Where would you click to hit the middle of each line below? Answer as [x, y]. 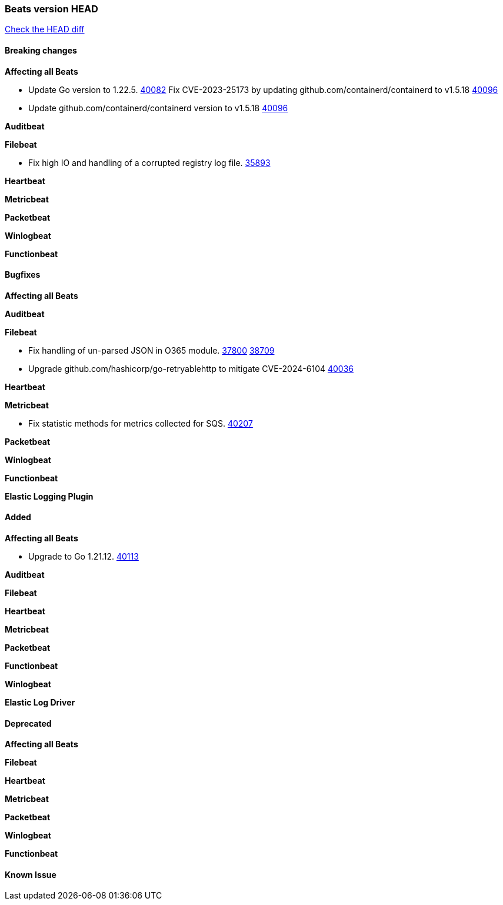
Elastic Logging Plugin [49, 496]
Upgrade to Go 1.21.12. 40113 [84, 557]
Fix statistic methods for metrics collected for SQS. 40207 [141, 423]
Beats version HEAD [51, 9]
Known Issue [31, 874]
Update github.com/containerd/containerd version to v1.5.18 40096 [158, 108]
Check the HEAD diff [45, 29]
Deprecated [28, 723]
